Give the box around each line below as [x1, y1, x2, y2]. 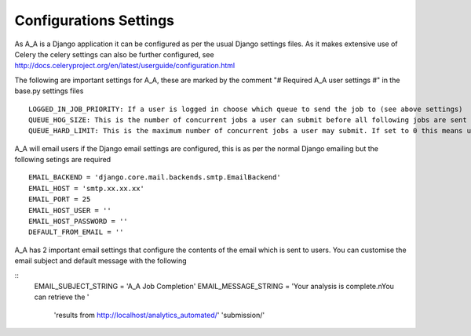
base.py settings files [14, 86, 84, 96]
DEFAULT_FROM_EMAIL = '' [28, 228, 124, 237]
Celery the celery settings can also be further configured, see [14, 49, 215, 59]
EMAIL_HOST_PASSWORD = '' [28, 217, 129, 226]
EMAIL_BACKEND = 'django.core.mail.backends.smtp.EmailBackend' [28, 173, 282, 182]
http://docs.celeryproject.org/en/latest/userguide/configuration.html [14, 61, 235, 70]
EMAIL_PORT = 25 [28, 195, 91, 204]
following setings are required [14, 155, 111, 164]
